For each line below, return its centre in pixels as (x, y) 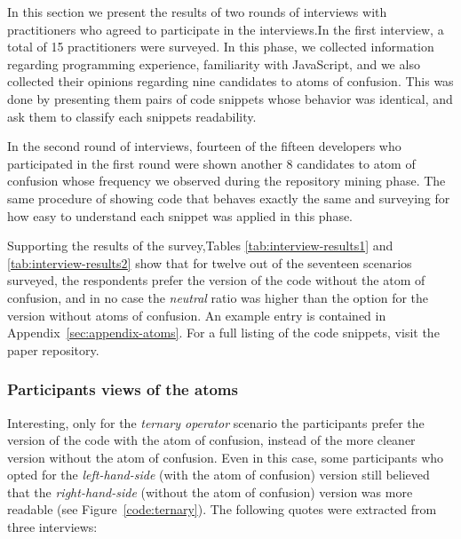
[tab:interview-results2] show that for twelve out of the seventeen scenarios (210, 262)
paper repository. (53, 349)
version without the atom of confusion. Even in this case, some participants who (226, 457)
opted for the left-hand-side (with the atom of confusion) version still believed (219, 475)
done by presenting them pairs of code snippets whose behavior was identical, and (230, 98)
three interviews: (52, 527)
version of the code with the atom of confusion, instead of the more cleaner (211, 440)
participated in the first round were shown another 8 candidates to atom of (211, 163)
